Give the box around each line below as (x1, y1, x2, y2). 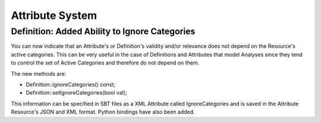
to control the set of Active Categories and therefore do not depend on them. (11, 59, 200, 66)
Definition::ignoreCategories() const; (26, 80, 116, 88)
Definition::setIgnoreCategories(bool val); (26, 89, 127, 96)
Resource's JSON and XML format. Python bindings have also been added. (11, 108, 196, 115)
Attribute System (11, 9, 97, 22)
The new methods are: (11, 70, 67, 77)
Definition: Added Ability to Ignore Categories (11, 26, 196, 37)
